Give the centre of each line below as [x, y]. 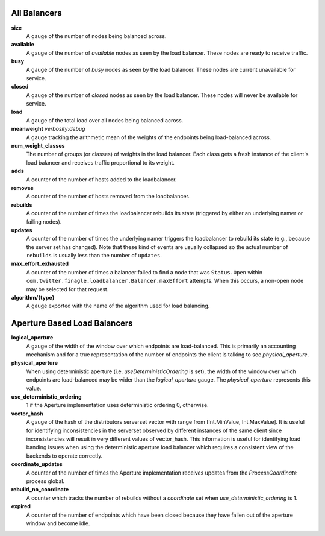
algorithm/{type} [33, 298]
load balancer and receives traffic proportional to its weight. [100, 162]
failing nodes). [44, 222]
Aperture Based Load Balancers [72, 323]
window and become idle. [58, 523]
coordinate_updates [37, 464]
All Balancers [37, 13]
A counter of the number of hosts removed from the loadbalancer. [108, 197]
